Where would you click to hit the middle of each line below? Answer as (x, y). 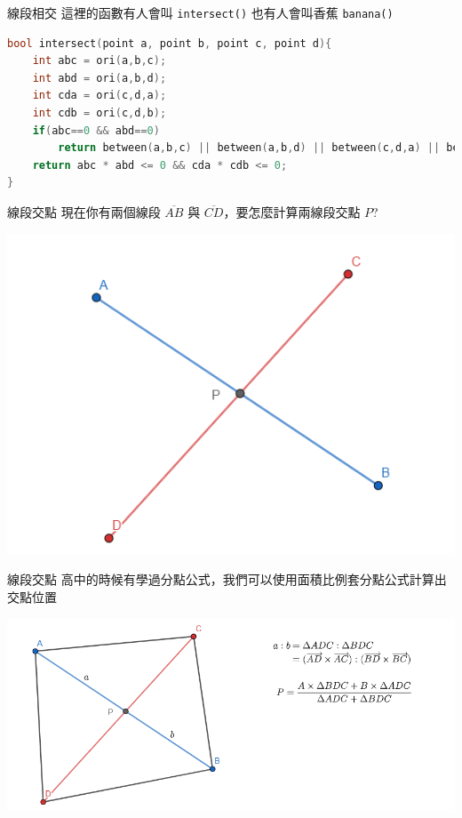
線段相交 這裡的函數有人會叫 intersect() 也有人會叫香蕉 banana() (200, 12)
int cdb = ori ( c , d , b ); (100, 113)
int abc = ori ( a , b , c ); (100, 61)
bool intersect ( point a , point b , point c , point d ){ (170, 43)
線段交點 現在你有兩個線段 (84, 212)
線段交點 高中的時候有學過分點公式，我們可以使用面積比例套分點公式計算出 (227, 579)
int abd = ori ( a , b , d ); (100, 78)
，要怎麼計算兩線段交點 (292, 212)
